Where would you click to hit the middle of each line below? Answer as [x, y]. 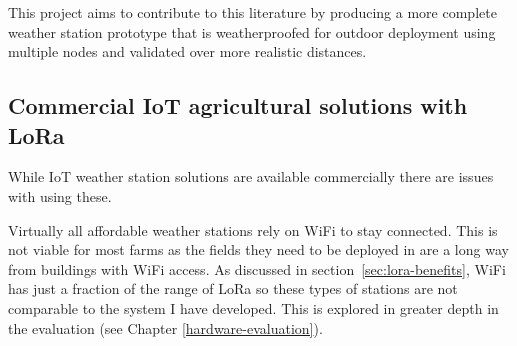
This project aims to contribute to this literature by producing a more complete [252, 12]
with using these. [60, 195]
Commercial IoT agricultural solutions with [238, 105]
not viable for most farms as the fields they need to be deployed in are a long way [258, 249]
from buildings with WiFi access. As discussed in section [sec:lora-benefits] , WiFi [257, 268]
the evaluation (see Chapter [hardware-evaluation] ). [165, 327]
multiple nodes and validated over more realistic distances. [187, 51]
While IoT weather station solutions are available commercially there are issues [251, 176]
